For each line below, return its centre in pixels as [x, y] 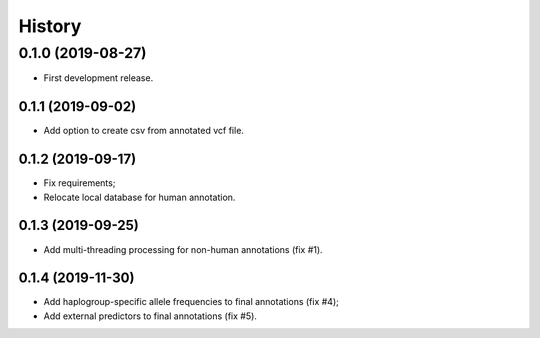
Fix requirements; [79, 183]
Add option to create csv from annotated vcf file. [144, 131]
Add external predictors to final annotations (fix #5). [150, 316]
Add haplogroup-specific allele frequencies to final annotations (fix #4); [191, 302]
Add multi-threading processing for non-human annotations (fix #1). [183, 249]
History [50, 26]
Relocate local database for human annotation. [139, 197]
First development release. [98, 78]
